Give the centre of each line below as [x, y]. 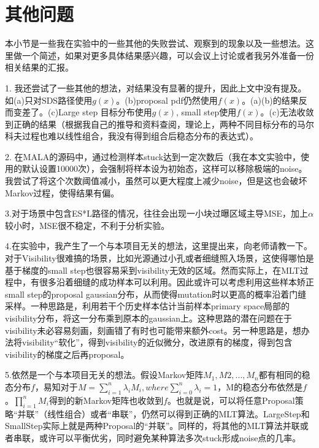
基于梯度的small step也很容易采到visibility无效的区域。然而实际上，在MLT [152, 270]
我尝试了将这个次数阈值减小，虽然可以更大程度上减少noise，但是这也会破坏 [156, 181]
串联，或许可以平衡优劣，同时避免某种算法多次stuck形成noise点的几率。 [157, 437]
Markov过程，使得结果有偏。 [62, 192]
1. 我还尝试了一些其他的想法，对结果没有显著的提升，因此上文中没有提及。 [156, 87]
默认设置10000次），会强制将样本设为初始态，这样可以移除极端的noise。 [164, 168]
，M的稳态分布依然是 [260, 386]
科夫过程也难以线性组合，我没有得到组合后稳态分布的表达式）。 [132, 136]
